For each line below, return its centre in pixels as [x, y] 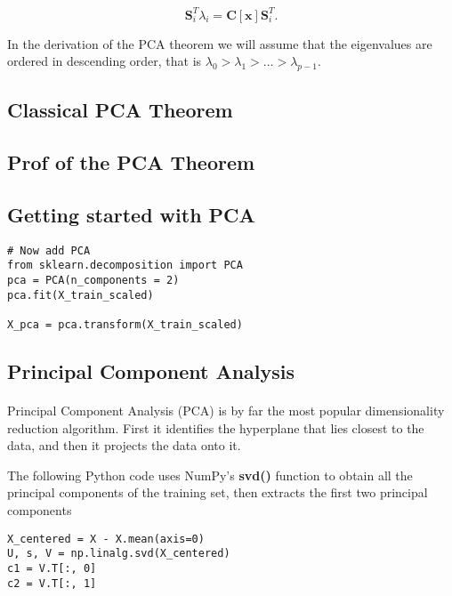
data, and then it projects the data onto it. [124, 445]
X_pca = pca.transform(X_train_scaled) [125, 324]
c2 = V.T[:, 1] [52, 583]
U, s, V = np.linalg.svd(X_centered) [119, 554]
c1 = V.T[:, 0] [52, 568]
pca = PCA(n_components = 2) [93, 280]
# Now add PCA [49, 250]
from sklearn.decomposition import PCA [125, 266]
